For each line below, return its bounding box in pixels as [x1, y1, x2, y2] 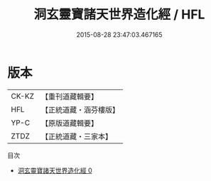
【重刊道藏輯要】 [40, 92, 98, 102]
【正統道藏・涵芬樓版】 [40, 104, 119, 114]
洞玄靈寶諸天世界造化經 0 [17, 166, 92, 175]
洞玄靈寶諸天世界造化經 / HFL [33, 6, 205, 23]
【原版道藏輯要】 [40, 118, 98, 128]
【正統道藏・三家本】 [40, 131, 112, 141]
